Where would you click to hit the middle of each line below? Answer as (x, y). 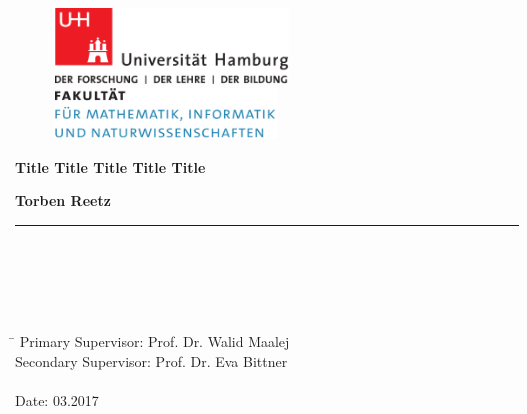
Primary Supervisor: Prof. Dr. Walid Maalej (154, 341)
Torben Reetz (63, 200)
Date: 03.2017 (57, 400)
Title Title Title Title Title (110, 166)
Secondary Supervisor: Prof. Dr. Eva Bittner (151, 361)
